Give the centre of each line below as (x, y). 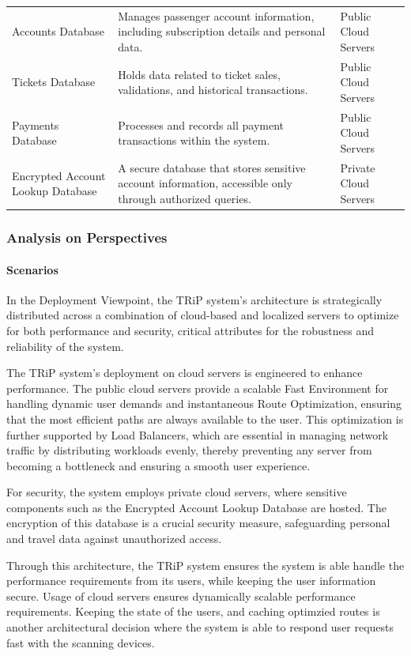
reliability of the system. (65, 346)
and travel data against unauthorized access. (114, 539)
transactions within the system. (194, 140)
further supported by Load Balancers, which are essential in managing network (198, 434)
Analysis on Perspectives (87, 238)
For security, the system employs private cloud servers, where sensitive (177, 492)
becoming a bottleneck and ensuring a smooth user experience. (158, 465)
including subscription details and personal (222, 31)
